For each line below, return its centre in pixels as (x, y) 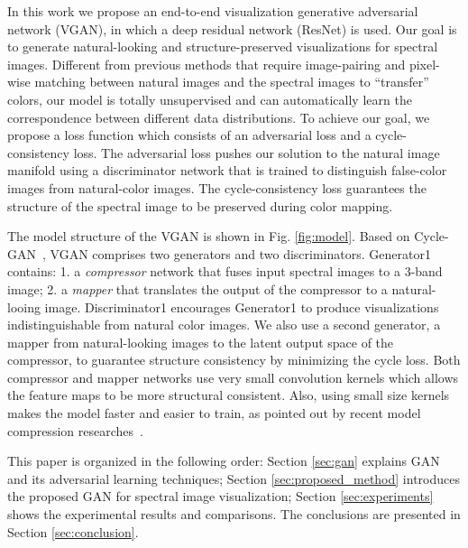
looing (24, 307)
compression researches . (75, 430)
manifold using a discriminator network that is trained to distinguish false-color (227, 170)
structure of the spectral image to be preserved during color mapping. (200, 205)
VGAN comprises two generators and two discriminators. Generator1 (240, 253)
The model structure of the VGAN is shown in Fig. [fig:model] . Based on (209, 236)
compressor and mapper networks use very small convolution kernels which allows (233, 377)
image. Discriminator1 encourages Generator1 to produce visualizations (242, 307)
